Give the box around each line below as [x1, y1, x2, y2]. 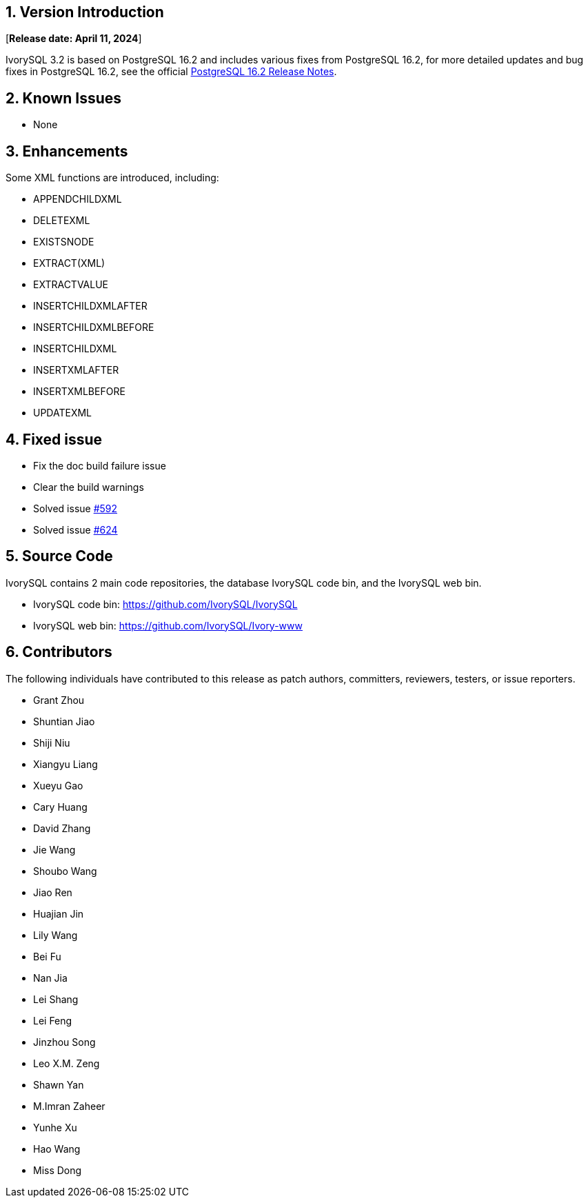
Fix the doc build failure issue [33, 459, 166, 472]
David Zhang [33, 822, 91, 834]
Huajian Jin [33, 907, 84, 920]
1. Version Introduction [6, 3, 164, 21]
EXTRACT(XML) [33, 257, 105, 270]
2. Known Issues [6, 89, 121, 107]
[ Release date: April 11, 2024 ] [6, 32, 142, 45]
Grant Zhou [33, 694, 85, 706]
